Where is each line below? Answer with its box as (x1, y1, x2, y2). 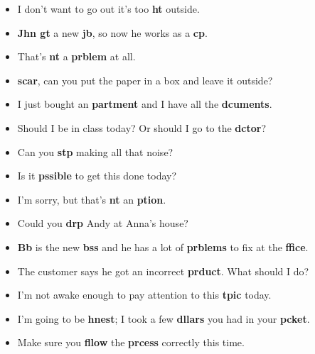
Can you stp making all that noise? (17, 144, 173, 159)
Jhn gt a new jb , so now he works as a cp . (17, 25, 208, 40)
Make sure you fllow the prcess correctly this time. (17, 335, 245, 350)
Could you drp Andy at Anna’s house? (17, 216, 188, 231)
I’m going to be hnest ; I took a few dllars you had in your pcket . (17, 311, 310, 326)
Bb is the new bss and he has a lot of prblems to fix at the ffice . (17, 239, 309, 254)
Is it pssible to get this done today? (17, 168, 177, 183)
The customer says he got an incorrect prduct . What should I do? (17, 263, 309, 278)
